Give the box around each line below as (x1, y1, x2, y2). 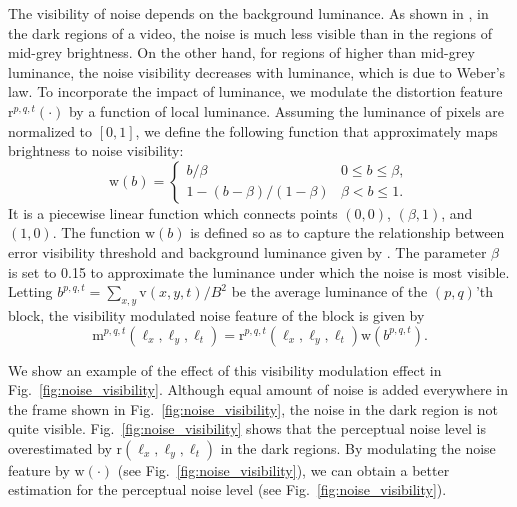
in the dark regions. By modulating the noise (220, 437, 496, 458)
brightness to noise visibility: (8, 140, 184, 161)
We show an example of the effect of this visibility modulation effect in (8, 359, 442, 380)
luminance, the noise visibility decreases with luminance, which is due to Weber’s (8, 61, 506, 82)
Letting (8, 281, 53, 302)
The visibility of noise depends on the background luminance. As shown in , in (8, 3, 489, 23)
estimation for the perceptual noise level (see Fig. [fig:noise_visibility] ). (8, 479, 447, 500)
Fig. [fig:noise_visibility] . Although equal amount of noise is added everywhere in (8, 379, 508, 400)
